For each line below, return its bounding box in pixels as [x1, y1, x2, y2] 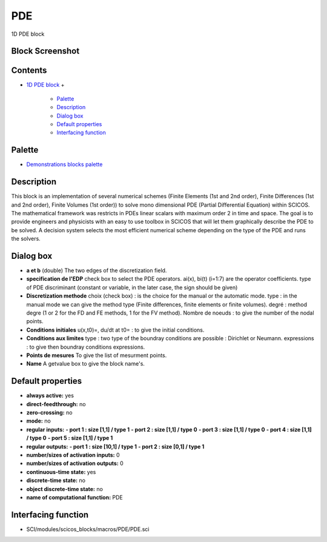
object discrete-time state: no [26, 485, 103, 492]
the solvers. [11, 235, 41, 243]
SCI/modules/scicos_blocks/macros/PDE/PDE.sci [26, 525, 150, 533]
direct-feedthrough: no [26, 400, 86, 407]
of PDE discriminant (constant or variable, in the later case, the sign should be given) [26, 284, 238, 291]
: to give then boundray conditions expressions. [26, 343, 145, 350]
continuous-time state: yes [26, 468, 96, 475]
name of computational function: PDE [26, 493, 124, 501]
